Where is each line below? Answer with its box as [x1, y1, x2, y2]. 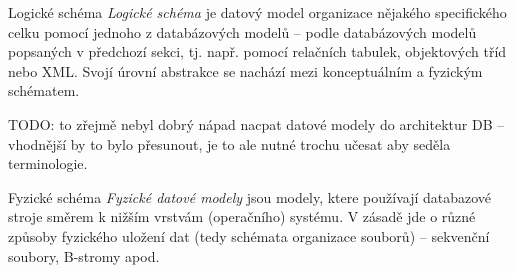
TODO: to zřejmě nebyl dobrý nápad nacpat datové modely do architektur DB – [8, 113, 505, 134]
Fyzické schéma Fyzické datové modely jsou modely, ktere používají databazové [8, 186, 492, 207]
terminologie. [8, 153, 88, 174]
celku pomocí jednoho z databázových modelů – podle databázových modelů [8, 21, 477, 42]
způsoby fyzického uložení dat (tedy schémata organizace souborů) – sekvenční [8, 225, 490, 246]
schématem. [8, 80, 80, 101]
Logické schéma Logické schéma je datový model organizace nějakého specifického [8, 2, 507, 22]
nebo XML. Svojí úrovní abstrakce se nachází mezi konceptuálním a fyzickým [8, 60, 483, 81]
